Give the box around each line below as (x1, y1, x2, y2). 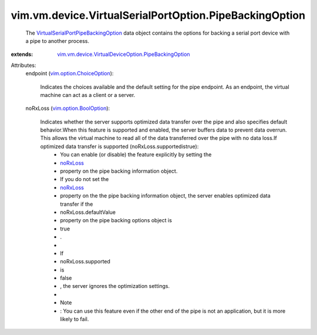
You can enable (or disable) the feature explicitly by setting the (60, 151, 212, 158)
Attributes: (11, 62, 36, 69)
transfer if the (60, 200, 93, 207)
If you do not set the (60, 176, 109, 183)
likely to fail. (60, 316, 89, 323)
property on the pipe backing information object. (60, 168, 178, 175)
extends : (11, 51, 33, 58)
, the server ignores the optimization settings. (60, 283, 170, 290)
